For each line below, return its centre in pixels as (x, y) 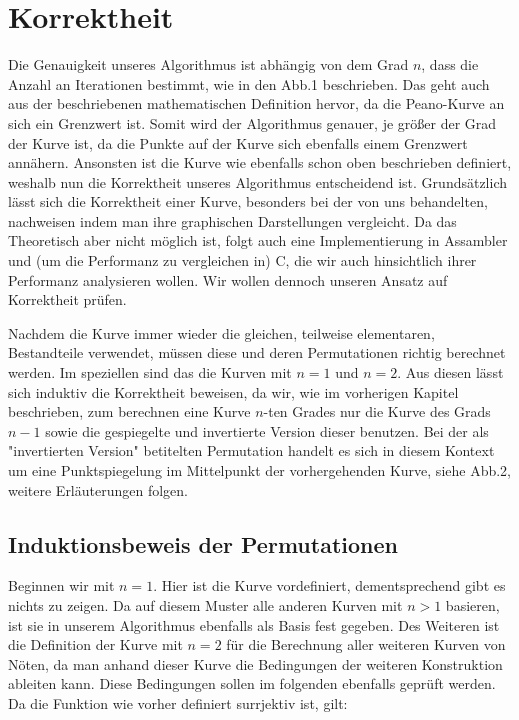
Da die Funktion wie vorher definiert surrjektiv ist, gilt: (178, 702)
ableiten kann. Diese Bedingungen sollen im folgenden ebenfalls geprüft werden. (252, 683)
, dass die (450, 64)
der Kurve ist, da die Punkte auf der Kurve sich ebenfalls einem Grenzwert (238, 142)
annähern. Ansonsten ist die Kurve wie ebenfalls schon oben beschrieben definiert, (260, 162)
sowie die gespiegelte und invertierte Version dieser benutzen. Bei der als (267, 430)
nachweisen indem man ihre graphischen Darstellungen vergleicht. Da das (232, 220)
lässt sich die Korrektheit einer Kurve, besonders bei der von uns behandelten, (248, 201)
